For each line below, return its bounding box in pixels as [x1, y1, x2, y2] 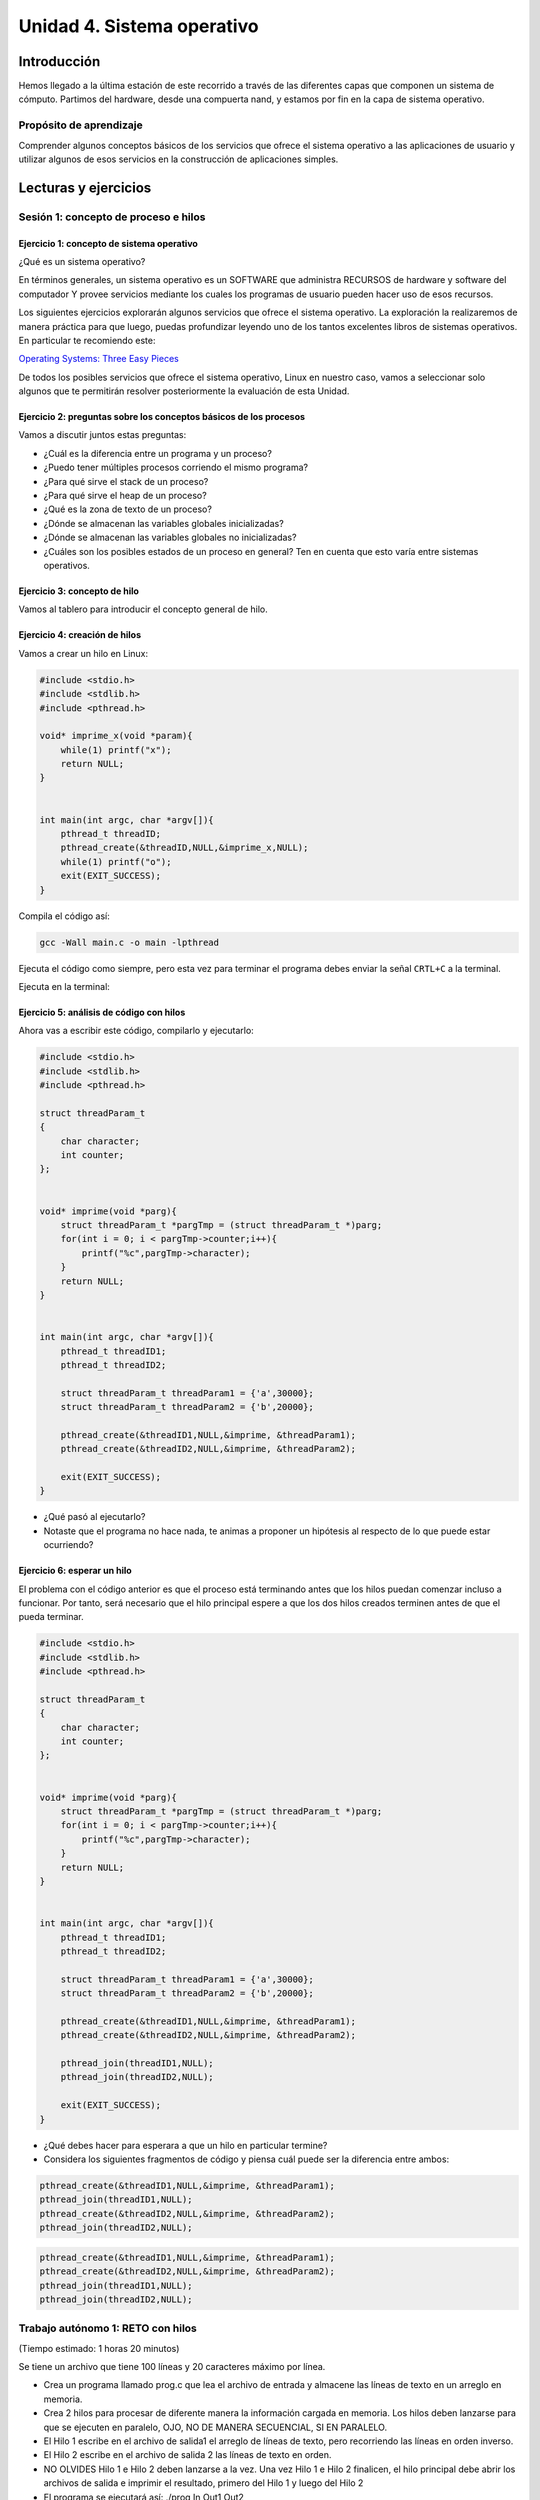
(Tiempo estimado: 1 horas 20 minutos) [18, 2342, 180, 2354]
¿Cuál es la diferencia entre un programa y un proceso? [43, 447, 272, 459]
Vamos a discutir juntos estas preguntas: [18, 429, 187, 441]
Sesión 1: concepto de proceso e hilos [18, 210, 206, 224]
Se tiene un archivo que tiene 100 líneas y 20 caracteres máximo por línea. [18, 2361, 326, 2373]
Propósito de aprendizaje [18, 118, 144, 132]
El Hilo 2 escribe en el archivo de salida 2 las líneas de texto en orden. [43, 2449, 332, 2461]
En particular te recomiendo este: [18, 334, 156, 346]
